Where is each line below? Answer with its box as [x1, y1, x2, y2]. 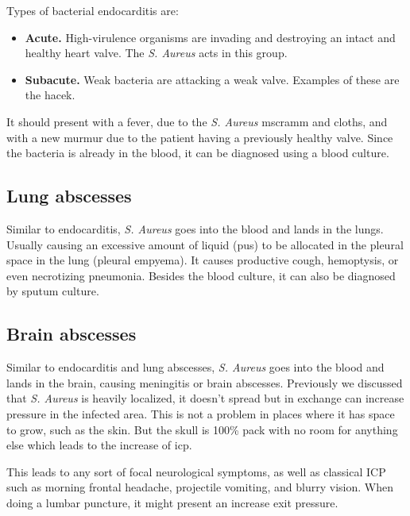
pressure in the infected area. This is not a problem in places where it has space [6, 405, 395, 422]
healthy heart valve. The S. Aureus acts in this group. [25, 44, 288, 61]
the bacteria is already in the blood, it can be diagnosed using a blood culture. [6, 144, 389, 161]
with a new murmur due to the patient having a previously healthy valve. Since [6, 129, 393, 145]
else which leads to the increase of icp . [6, 437, 192, 453]
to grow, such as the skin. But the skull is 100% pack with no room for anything [6, 421, 398, 437]
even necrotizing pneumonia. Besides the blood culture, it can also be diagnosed [6, 267, 396, 283]
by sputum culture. [6, 283, 99, 299]
